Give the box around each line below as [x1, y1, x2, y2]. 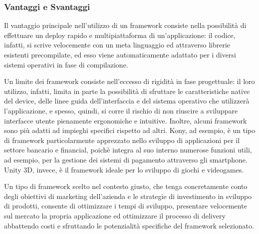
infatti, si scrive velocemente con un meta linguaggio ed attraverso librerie [4, 39, 231, 50]
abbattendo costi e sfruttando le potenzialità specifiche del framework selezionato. [4, 220, 254, 230]
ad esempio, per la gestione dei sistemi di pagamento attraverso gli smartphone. [4, 154, 248, 164]
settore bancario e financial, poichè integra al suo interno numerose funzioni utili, [4, 144, 252, 155]
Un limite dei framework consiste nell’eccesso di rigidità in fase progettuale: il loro [4, 76, 255, 86]
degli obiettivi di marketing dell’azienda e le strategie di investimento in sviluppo [4, 190, 252, 201]
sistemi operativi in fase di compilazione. [4, 59, 128, 69]
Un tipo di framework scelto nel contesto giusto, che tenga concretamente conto [4, 181, 248, 191]
